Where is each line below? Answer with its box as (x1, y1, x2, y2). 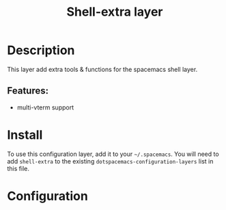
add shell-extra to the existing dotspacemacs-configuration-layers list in (7, 157, 214, 165)
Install (7, 127, 43, 142)
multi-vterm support (16, 103, 74, 111)
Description (7, 42, 75, 58)
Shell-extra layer (66, 4, 163, 20)
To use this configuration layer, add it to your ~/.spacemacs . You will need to (7, 150, 220, 158)
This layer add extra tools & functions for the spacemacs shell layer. (7, 65, 198, 73)
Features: (7, 85, 49, 96)
